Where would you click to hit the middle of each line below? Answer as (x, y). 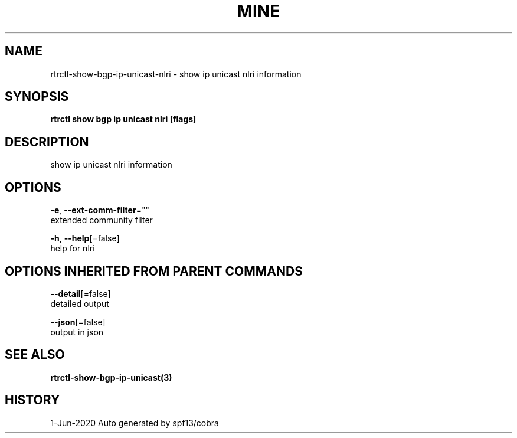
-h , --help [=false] (85, 238)
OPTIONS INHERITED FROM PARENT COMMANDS (154, 271)
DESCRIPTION (47, 142)
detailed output (80, 303)
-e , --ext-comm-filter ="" (100, 210)
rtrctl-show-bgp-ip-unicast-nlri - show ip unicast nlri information (176, 74)
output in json (77, 332)
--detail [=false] (81, 293)
